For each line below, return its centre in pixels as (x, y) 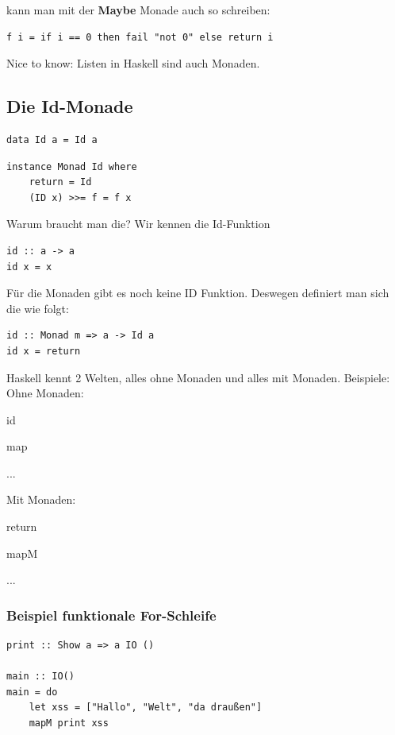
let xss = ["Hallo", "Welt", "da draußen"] (146, 708)
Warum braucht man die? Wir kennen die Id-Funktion (138, 224)
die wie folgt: (38, 308)
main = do (32, 692)
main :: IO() (40, 677)
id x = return (44, 351)
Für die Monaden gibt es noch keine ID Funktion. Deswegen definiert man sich (198, 293)
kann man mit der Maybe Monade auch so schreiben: (138, 10)
